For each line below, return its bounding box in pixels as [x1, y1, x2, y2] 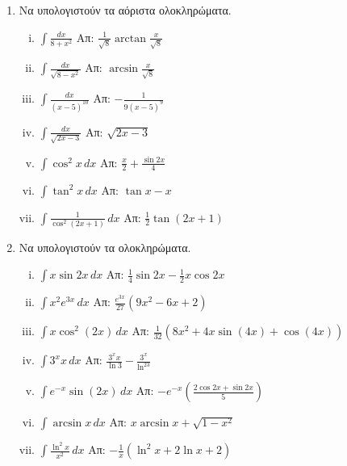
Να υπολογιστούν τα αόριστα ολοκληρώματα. [19, 2, 232, 18]
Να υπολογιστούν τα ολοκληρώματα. [19, 238, 191, 255]
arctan [115, 32, 147, 44]
